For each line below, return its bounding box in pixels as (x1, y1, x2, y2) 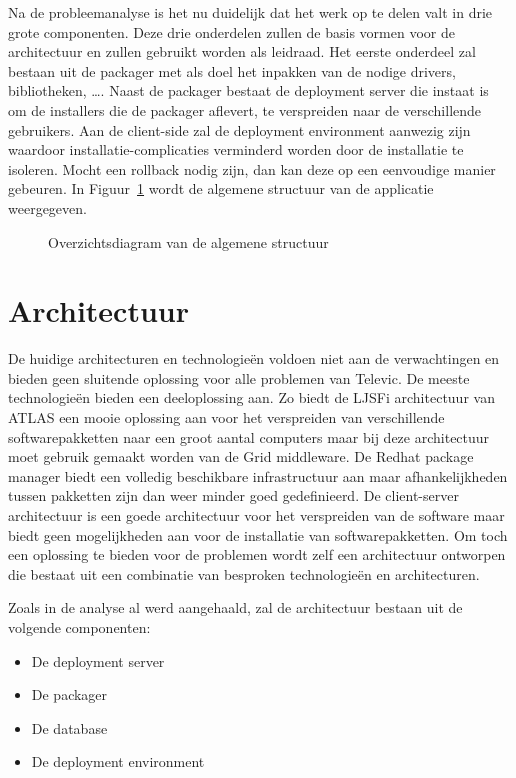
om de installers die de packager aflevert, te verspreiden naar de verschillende (8, 99, 482, 120)
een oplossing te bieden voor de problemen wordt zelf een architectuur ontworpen (8, 544, 506, 565)
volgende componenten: (8, 616, 151, 637)
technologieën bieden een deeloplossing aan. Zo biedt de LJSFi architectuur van (8, 387, 495, 408)
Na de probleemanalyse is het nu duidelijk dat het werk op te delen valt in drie (8, 2, 493, 22)
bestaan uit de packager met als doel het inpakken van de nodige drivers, (8, 60, 456, 81)
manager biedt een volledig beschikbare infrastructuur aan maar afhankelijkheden (8, 465, 508, 486)
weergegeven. (8, 197, 87, 218)
